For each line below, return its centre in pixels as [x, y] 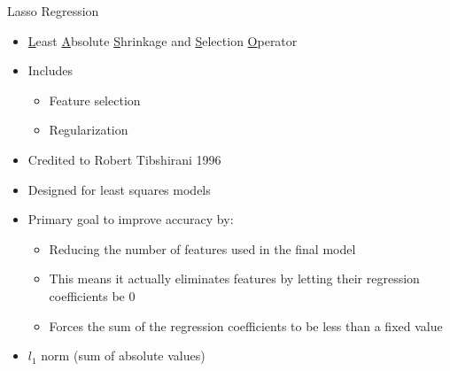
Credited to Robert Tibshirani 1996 [124, 159]
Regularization [89, 130]
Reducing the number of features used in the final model [202, 248]
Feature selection [95, 100]
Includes [50, 70]
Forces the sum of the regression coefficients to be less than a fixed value [246, 325]
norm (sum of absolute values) [123, 356]
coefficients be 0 [92, 295]
